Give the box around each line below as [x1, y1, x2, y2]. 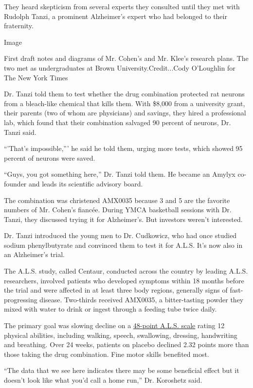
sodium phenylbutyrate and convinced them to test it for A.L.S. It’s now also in [4, 240, 243, 250]
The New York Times [4, 72, 68, 82]
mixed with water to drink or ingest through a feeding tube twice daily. [4, 304, 217, 314]
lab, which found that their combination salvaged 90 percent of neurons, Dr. [4, 117, 231, 127]
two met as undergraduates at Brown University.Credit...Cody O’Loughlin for [4, 62, 235, 73]
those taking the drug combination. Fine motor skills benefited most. [4, 349, 209, 359]
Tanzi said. [4, 127, 36, 137]
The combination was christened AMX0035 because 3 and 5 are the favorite [4, 195, 230, 205]
